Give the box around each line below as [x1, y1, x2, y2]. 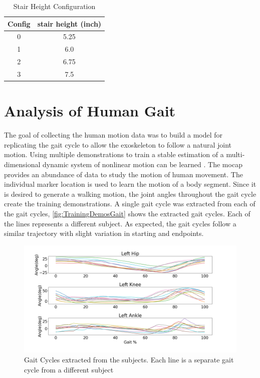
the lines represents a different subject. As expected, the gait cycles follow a [4, 218, 236, 228]
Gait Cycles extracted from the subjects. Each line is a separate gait [24, 354, 234, 364]
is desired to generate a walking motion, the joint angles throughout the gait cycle [4, 188, 256, 199]
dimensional [4, 159, 41, 169]
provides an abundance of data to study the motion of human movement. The [4, 169, 243, 179]
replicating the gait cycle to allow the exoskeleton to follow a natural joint [4, 139, 231, 150]
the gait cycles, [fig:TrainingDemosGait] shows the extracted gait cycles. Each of [4, 208, 250, 218]
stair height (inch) [37, 18, 102, 29]
